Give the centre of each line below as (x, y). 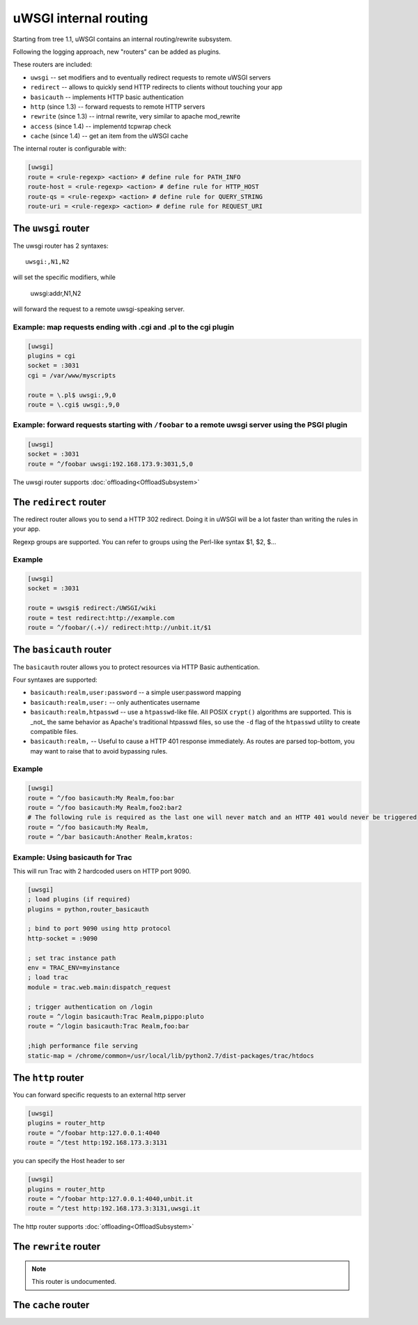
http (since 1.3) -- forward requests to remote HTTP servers (118, 106)
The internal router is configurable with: (70, 149)
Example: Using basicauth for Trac (72, 857)
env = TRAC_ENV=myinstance (73, 968)
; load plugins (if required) (79, 899)
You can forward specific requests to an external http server (99, 1095)
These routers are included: (53, 65)
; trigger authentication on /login (90, 1007)
